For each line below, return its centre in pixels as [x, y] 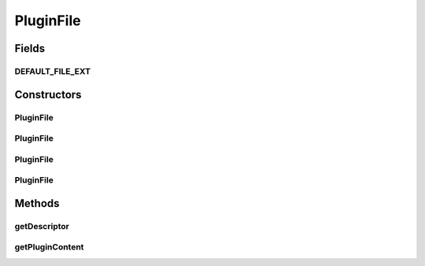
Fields [30, 48]
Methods [37, 203]
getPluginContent [49, 247]
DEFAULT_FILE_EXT [52, 71]
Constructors [48, 94]
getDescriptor [42, 226]
